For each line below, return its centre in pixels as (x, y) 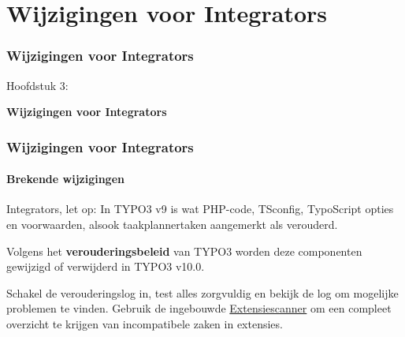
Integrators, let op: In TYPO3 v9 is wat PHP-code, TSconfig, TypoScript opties (200, 209)
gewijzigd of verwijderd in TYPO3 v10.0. (106, 266)
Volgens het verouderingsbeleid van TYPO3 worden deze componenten (184, 251)
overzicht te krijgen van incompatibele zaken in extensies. (145, 323)
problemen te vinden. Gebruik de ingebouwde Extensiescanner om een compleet (199, 308)
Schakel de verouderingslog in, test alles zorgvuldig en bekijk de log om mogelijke (202, 292)
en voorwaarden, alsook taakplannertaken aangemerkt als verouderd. (172, 225)
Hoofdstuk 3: (37, 85)
